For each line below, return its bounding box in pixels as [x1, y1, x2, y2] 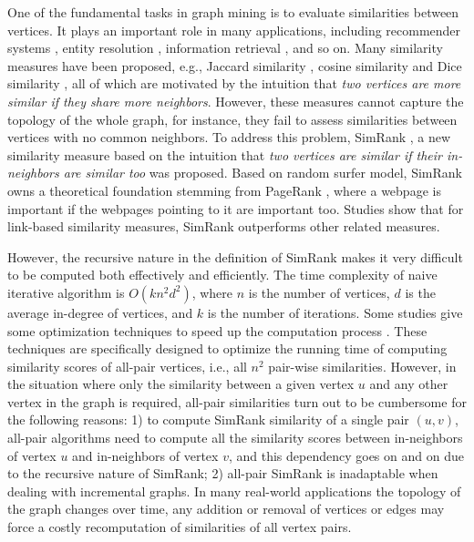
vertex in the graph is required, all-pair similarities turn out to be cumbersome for [7, 392, 467, 411]
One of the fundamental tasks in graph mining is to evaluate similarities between [7, 3, 459, 21]
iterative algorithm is [7, 282, 125, 302]
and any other [369, 374, 448, 394]
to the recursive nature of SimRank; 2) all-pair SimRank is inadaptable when [7, 464, 438, 483]
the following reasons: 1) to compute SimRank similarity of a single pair [7, 410, 409, 429]
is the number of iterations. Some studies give [207, 302, 463, 322]
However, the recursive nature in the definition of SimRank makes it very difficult [7, 247, 463, 266]
